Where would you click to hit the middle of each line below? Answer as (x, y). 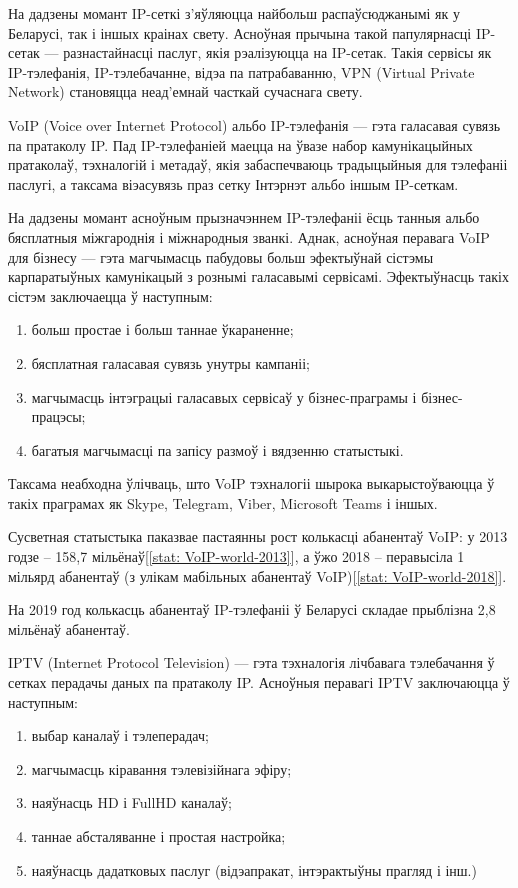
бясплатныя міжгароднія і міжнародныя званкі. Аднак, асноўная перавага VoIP (249, 236)
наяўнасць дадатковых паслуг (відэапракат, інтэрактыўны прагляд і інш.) (254, 869)
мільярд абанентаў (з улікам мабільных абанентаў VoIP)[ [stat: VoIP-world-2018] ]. (257, 575)
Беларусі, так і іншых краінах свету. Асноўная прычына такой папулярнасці (240, 32)
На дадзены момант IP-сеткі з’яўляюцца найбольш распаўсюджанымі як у (234, 13)
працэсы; (58, 416)
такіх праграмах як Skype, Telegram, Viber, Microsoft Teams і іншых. (223, 502)
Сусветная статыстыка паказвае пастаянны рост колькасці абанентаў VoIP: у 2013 (258, 536)
